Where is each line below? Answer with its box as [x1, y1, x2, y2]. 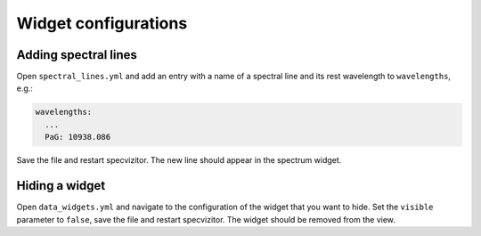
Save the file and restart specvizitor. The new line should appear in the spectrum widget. [16, 155, 342, 166]
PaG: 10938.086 [45, 132, 111, 142]
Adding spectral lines [16, 47, 138, 62]
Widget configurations [16, 13, 188, 33]
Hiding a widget [16, 178, 106, 193]
